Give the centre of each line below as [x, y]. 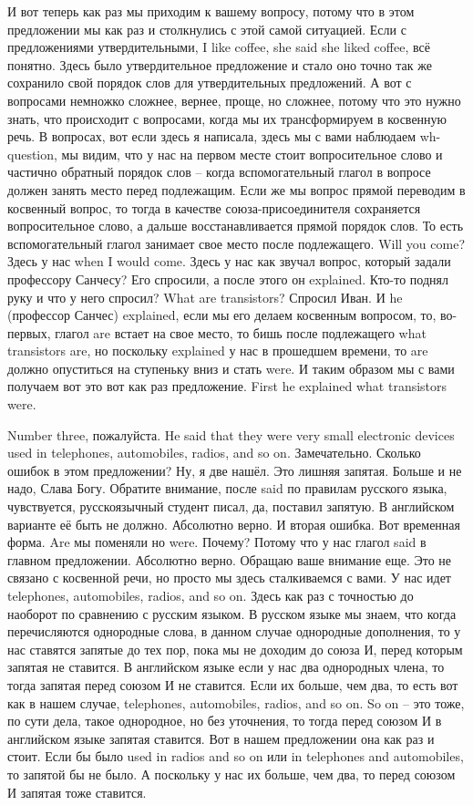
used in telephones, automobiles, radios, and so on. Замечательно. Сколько [214, 453]
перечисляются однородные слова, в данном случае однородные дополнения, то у [234, 631]
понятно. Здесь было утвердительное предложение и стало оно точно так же [220, 64]
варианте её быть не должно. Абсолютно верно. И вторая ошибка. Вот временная [234, 524]
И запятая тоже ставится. [77, 792]
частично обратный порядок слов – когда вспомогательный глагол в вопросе [219, 172]
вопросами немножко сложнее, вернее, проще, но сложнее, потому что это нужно [234, 100]
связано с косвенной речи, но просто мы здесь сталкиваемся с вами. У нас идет [229, 578]
